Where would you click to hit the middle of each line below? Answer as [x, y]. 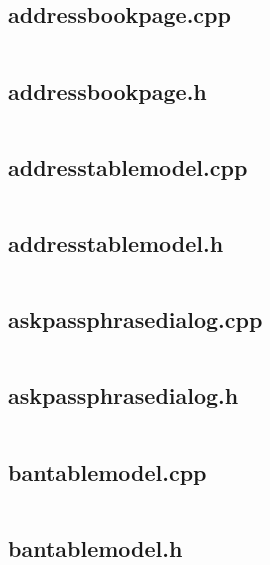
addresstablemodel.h [116, 243]
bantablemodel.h [95, 547]
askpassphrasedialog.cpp [135, 319]
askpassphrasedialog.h [123, 395]
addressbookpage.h [107, 90]
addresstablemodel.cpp [128, 166]
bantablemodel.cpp [107, 471]
